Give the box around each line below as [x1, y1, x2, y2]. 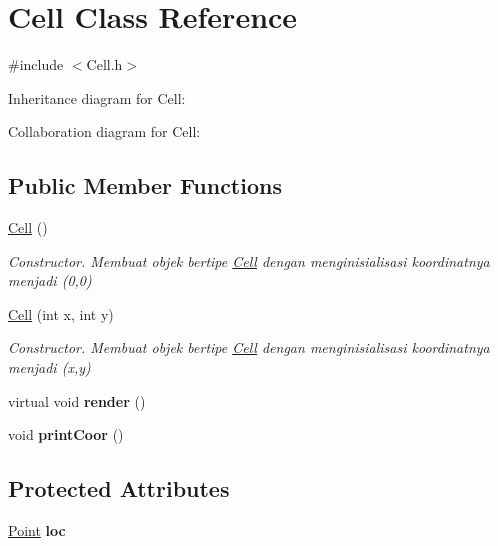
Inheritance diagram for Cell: [8, 87, 186, 108]
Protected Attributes [8, 473, 230, 504]
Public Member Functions [8, 170, 282, 201]
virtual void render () [8, 390, 146, 411]
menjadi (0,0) [8, 270, 92, 291]
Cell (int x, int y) [8, 303, 114, 324]
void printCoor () [8, 424, 124, 445]
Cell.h [86, 54, 123, 75]
